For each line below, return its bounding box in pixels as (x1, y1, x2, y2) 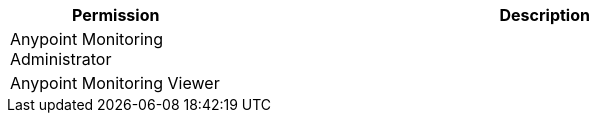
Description (499, 5, 590, 25)
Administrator (10, 49, 112, 69)
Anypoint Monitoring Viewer (10, 73, 220, 93)
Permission (72, 5, 160, 25)
